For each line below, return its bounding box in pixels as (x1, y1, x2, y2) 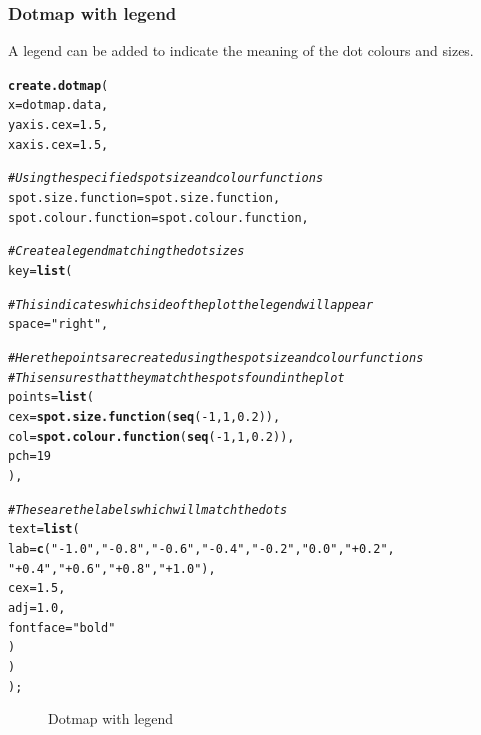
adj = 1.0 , (8, 600, 66, 615)
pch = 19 (8, 449, 51, 464)
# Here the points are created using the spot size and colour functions (8, 351, 424, 366)
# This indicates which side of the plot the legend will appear (8, 297, 374, 312)
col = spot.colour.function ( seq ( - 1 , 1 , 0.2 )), (8, 429, 295, 444)
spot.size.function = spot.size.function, (8, 191, 281, 206)
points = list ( (8, 390, 94, 405)
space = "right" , (8, 317, 109, 332)
